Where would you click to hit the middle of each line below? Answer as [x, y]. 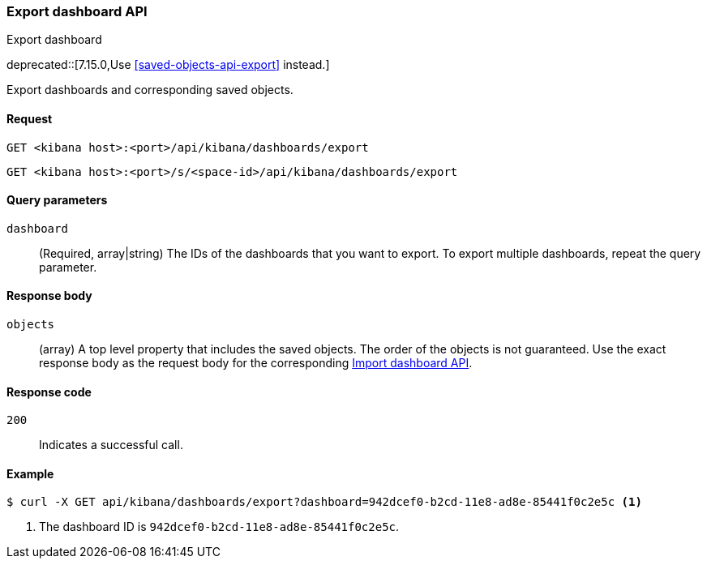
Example [30, 473]
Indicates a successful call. [111, 445]
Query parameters [57, 200]
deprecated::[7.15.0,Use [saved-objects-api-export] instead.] [168, 65]
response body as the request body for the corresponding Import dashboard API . [256, 363]
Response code [49, 392]
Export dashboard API [77, 11]
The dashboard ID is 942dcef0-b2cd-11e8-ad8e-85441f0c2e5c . [219, 527]
